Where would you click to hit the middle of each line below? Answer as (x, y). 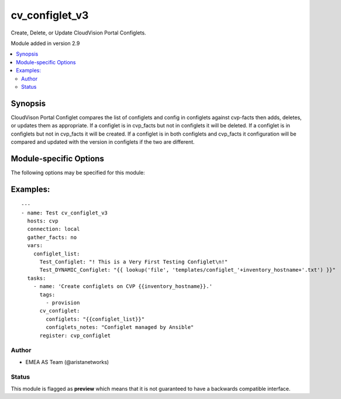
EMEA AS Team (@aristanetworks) (67, 362)
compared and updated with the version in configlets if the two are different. (103, 142)
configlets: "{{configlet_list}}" (95, 319)
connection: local (54, 229)
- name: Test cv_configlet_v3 (65, 213)
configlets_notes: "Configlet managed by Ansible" (120, 327)
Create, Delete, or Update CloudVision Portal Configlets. (78, 33)
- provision (63, 303)
